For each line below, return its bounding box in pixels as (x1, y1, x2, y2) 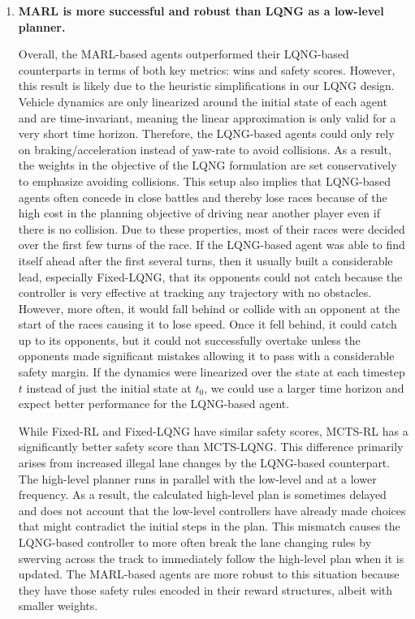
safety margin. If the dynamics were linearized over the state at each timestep (18, 363, 405, 380)
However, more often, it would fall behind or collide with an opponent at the (18, 299, 400, 316)
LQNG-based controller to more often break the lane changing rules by (18, 534, 372, 550)
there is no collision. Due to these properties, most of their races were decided (18, 220, 405, 237)
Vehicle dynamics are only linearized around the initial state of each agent (18, 92, 387, 110)
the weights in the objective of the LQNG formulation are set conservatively (18, 157, 397, 174)
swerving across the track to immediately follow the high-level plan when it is (18, 549, 404, 566)
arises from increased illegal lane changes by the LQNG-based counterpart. (18, 454, 391, 471)
